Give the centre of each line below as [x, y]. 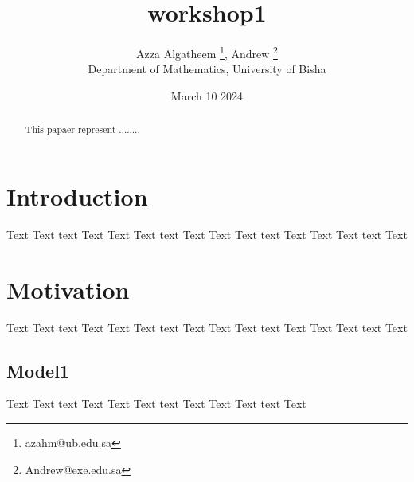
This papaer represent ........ [82, 129]
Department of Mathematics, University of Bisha [207, 69]
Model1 [38, 370]
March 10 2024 [207, 95]
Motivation [68, 289]
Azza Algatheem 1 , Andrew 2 [207, 52]
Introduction [77, 196]
